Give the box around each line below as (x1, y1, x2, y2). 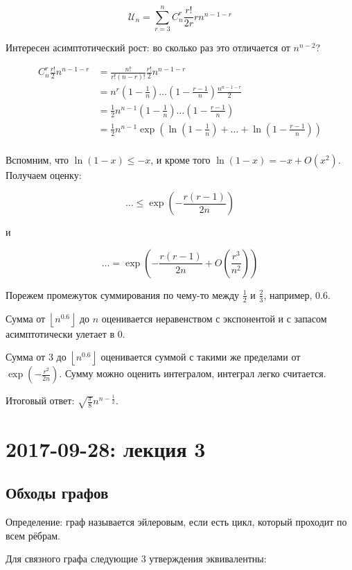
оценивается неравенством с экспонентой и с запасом (101, 311, 327, 325)
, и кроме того (150, 152, 211, 166)
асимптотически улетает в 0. (6, 326, 125, 340)
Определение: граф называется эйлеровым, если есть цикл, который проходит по (6, 515, 347, 529)
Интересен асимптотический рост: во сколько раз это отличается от (6, 40, 290, 55)
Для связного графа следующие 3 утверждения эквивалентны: (6, 551, 267, 566)
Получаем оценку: (6, 167, 82, 182)
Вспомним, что (6, 152, 69, 166)
